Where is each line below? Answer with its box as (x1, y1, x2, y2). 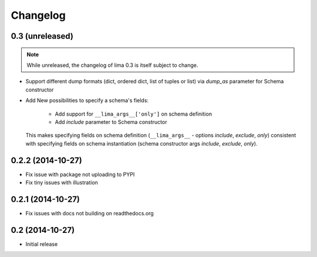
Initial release (25, 241, 58, 248)
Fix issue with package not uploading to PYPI (25, 171, 135, 178)
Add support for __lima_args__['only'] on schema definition (55, 110, 213, 117)
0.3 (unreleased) (11, 31, 73, 41)
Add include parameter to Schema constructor (55, 118, 167, 126)
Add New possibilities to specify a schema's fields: (25, 97, 149, 104)
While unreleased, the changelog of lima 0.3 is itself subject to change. (26, 62, 198, 69)
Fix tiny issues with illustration (25, 179, 98, 186)
